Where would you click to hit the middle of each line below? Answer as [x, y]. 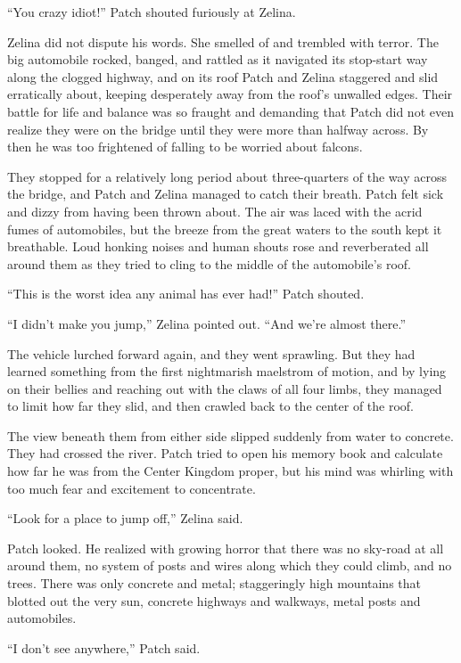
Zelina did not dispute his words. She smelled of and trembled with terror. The [223, 41]
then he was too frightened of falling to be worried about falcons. [185, 147]
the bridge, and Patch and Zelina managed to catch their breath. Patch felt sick [226, 194]
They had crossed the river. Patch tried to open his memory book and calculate [225, 453]
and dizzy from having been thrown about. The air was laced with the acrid [215, 211]
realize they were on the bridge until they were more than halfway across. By [218, 129]
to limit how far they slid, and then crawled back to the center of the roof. [211, 406]
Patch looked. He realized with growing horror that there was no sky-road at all [226, 548]
